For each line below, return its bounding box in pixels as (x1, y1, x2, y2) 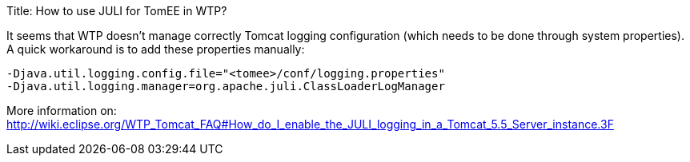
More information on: (6, 104, 117, 117)
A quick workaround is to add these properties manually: (6, 42, 305, 56)
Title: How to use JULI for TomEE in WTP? (6, 4, 227, 18)
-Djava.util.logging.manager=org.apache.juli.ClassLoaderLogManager (6, 80, 445, 93)
